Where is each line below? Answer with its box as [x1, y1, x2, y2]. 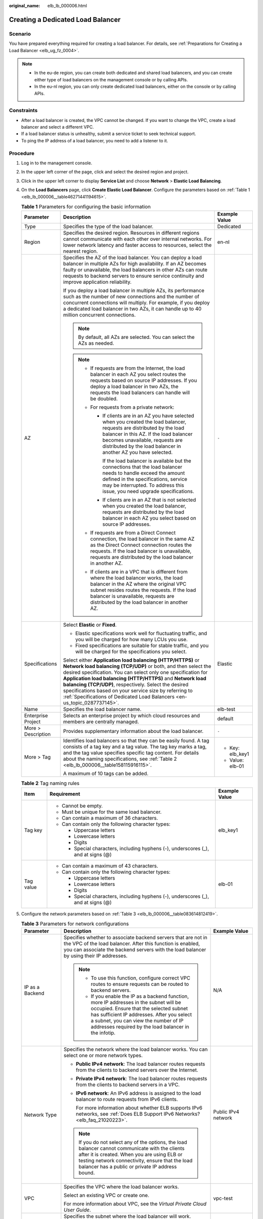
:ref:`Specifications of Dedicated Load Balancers [63, 693, 175, 700]
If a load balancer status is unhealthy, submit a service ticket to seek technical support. [21, 131, 196, 137]
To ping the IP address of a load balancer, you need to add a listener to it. [21, 138, 168, 143]
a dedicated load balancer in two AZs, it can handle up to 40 [63, 305, 202, 312]
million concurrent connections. [63, 312, 136, 318]
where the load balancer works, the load [90, 574, 183, 581]
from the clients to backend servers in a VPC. [75, 1081, 180, 1088]
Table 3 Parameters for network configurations [21, 921, 129, 927]
